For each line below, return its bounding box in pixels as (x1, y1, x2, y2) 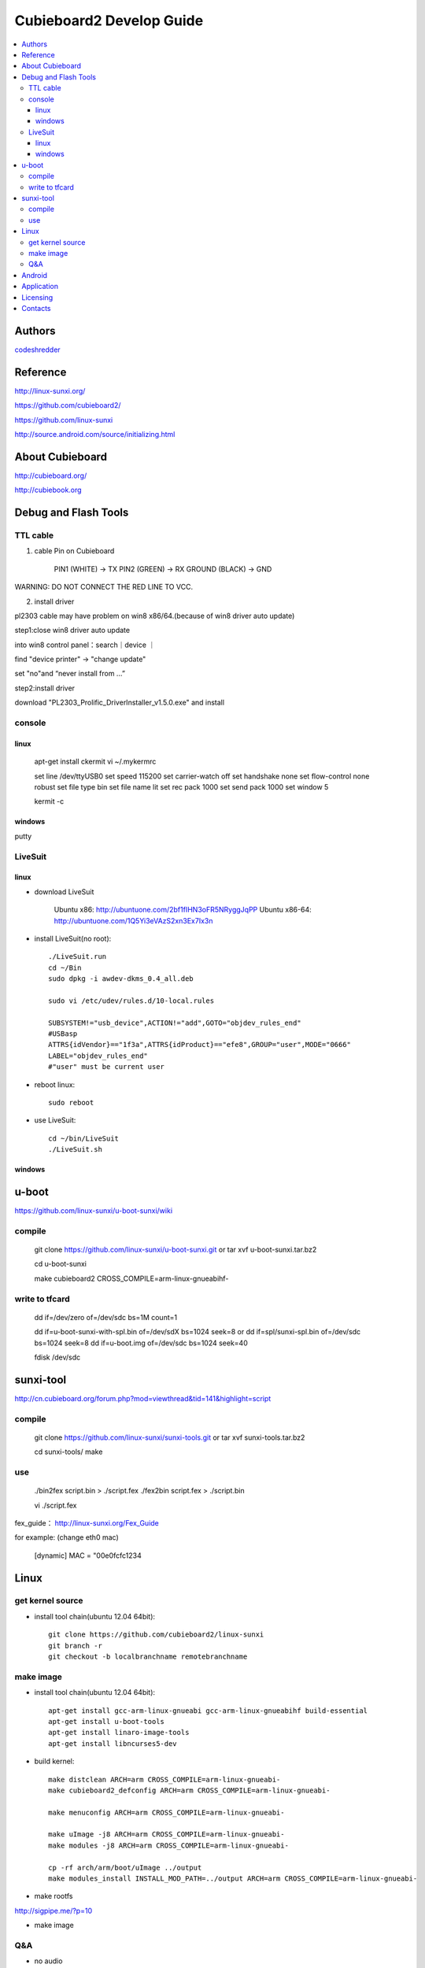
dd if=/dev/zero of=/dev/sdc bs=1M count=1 (34, 1312, 177, 1322)
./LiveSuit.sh (48, 1145, 102, 1154)
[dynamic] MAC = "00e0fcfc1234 (34, 1551, 142, 1560)
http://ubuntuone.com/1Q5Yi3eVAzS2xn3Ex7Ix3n (54, 916, 213, 925)
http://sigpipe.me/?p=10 (14, 1906, 93, 1915)
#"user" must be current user (48, 1063, 165, 1071)
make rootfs (34, 1892, 73, 1901)
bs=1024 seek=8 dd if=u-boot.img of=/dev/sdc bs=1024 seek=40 (34, 1338, 248, 1348)
